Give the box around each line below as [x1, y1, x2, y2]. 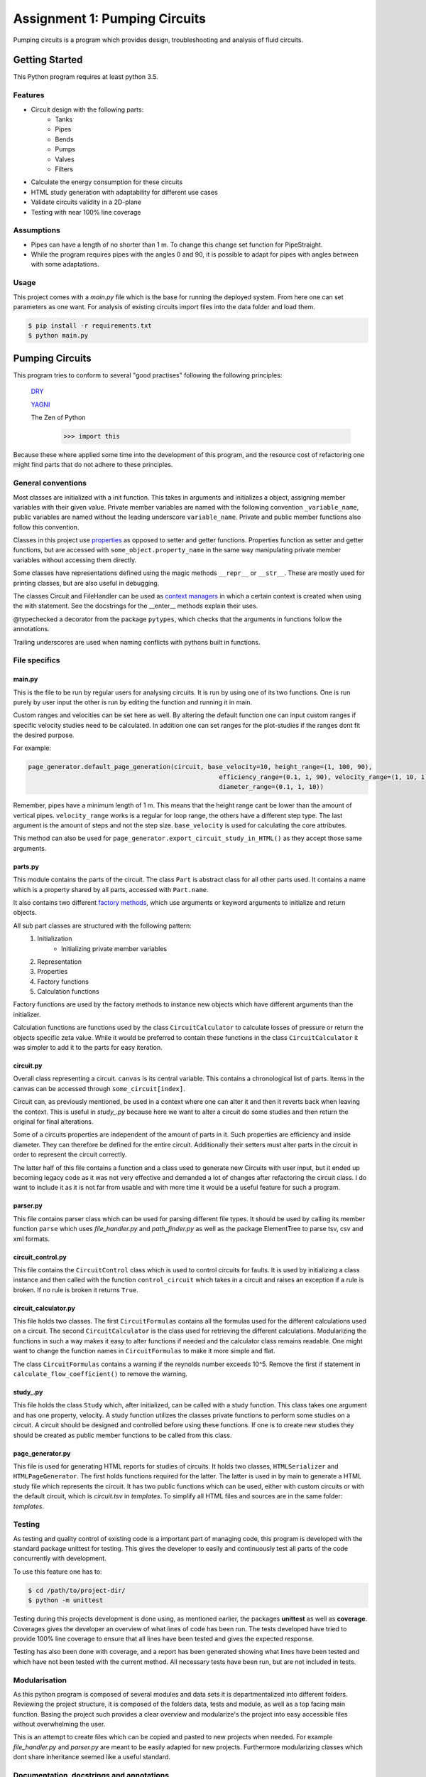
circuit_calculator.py [13, 1304, 76, 1312]
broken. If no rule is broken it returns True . [13, 1285, 138, 1294]
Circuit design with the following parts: [31, 105, 144, 114]
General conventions [13, 478, 87, 488]
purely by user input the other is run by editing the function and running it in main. [13, 697, 253, 707]
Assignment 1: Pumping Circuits [13, 11, 206, 26]
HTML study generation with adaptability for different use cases [31, 188, 218, 196]
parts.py [13, 862, 39, 871]
